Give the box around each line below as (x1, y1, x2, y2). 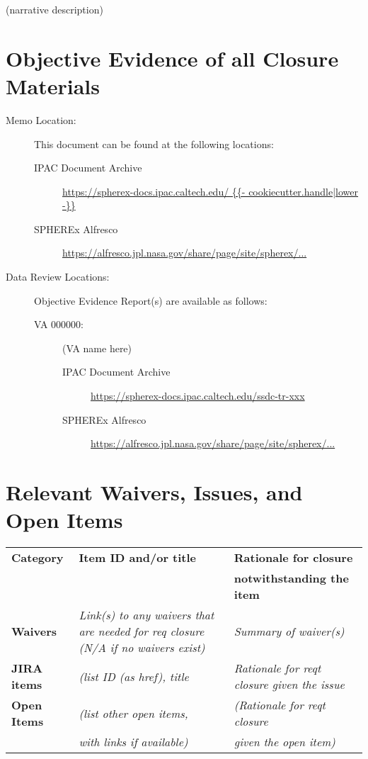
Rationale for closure (234, 549, 353, 566)
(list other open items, (79, 704, 188, 721)
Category (11, 549, 64, 566)
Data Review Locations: (6, 269, 110, 284)
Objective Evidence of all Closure (6, 43, 339, 72)
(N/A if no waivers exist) (79, 639, 205, 656)
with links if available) (79, 733, 188, 750)
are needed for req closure (79, 623, 205, 640)
